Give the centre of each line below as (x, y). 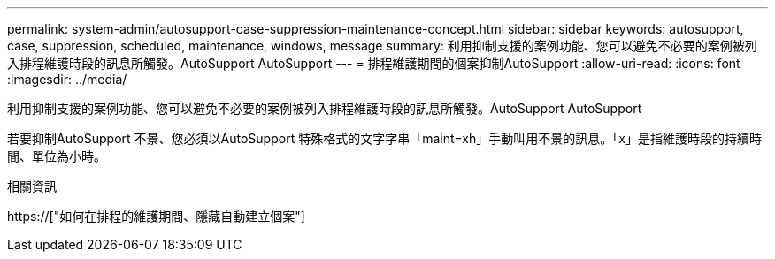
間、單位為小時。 (57, 156)
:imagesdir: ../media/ (67, 79)
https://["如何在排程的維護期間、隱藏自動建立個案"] (156, 216)
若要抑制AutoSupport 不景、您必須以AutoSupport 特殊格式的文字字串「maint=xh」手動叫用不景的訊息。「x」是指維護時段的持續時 (384, 138)
